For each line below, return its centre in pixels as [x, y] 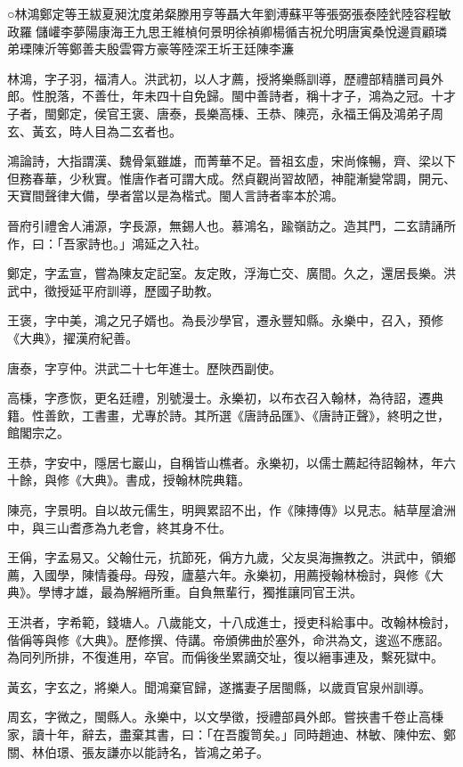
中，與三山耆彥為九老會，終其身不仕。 [119, 527]
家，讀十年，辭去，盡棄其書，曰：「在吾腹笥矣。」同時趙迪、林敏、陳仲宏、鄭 [231, 734]
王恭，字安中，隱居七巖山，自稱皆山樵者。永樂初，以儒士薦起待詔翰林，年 [225, 462]
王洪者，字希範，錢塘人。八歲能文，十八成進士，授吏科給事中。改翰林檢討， [231, 622]
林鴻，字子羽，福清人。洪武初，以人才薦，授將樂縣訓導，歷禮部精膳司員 [219, 78]
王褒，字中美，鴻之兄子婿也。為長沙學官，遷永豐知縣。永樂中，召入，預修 [225, 320]
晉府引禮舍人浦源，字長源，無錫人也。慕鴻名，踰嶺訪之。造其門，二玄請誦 [225, 225]
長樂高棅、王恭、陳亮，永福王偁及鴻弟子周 [318, 113]
